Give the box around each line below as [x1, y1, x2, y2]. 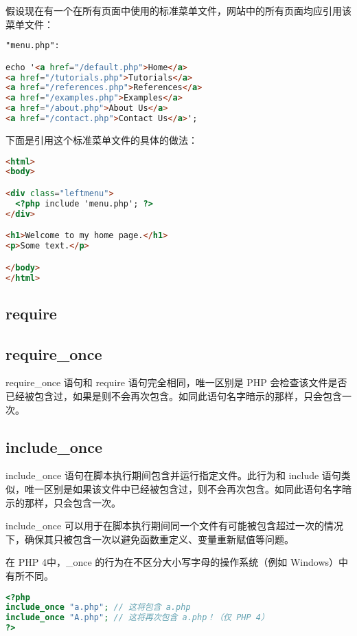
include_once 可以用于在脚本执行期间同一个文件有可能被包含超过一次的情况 [5, 518, 343, 533]
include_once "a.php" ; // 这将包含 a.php [5, 602, 191, 613]
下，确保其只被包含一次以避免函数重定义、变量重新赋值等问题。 [5, 531, 294, 546]
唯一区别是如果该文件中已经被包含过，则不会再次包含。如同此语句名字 [24, 481, 342, 496]
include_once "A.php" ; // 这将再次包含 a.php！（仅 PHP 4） [5, 613, 269, 623]
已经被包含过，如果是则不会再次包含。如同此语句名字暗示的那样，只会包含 [5, 388, 342, 403]
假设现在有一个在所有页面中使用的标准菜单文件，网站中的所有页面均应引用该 [5, 3, 352, 17]
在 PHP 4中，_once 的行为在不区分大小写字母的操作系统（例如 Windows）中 [5, 555, 349, 569]
